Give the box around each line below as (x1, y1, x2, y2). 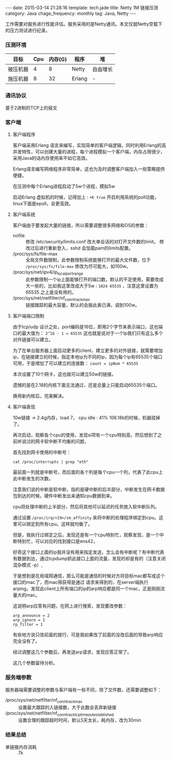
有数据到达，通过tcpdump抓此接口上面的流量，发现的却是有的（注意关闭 (12, 556, 166, 562)
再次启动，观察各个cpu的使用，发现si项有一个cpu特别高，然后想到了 (12, 432, 158, 438)
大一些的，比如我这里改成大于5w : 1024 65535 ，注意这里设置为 (25, 283, 158, 289)
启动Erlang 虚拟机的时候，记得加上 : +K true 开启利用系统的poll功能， (12, 194, 159, 200)
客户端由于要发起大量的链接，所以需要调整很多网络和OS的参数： (12, 222, 149, 228)
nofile (12, 232, 25, 239)
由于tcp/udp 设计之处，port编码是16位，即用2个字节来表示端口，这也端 (12, 324, 163, 330)
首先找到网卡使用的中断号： (12, 449, 71, 455)
